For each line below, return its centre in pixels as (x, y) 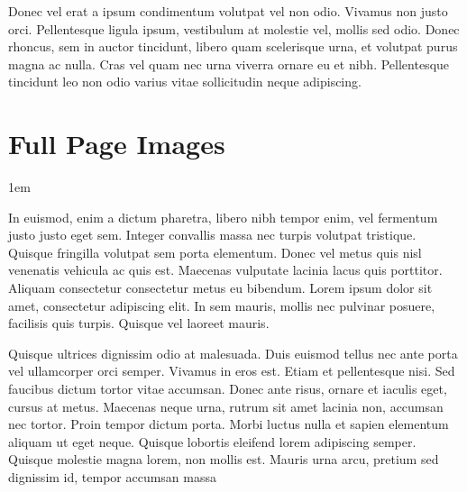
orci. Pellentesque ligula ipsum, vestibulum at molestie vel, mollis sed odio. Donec (234, 28)
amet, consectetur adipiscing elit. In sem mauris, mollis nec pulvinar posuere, (222, 305)
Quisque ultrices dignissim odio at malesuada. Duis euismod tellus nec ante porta (233, 353)
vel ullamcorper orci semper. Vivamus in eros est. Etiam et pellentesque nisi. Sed (232, 371)
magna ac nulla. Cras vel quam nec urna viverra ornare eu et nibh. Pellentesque (229, 64)
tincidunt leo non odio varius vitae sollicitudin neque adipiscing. (185, 82)
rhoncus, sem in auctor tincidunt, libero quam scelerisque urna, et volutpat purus (233, 46)
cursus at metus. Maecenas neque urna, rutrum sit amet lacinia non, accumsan (226, 406)
